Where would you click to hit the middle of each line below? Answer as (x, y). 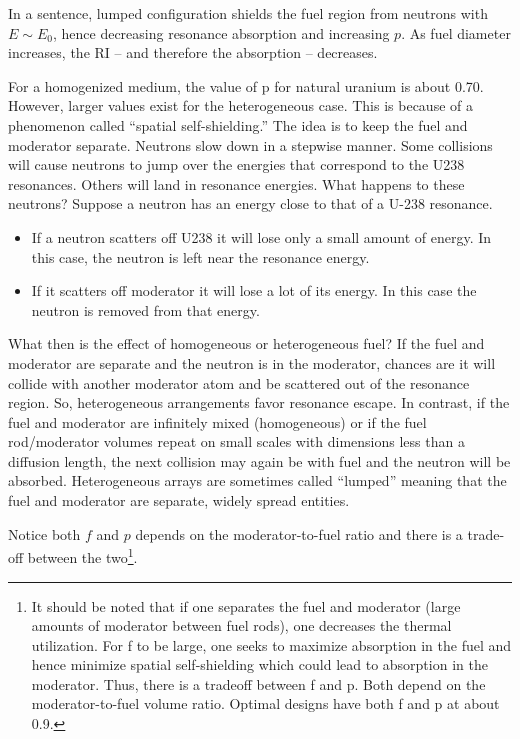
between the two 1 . (82, 555)
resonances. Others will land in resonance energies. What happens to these (236, 183)
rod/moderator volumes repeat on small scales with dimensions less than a (236, 441)
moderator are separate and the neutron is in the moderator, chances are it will (252, 362)
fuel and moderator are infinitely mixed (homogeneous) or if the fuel (217, 421)
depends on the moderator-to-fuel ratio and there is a (299, 533)
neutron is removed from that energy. (145, 309)
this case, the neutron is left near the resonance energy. (200, 256)
